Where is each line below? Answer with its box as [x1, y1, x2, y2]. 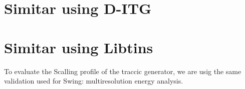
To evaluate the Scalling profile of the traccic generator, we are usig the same [4, 66, 241, 76]
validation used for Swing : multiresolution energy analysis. [4, 76, 183, 86]
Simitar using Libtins [4, 37, 153, 57]
